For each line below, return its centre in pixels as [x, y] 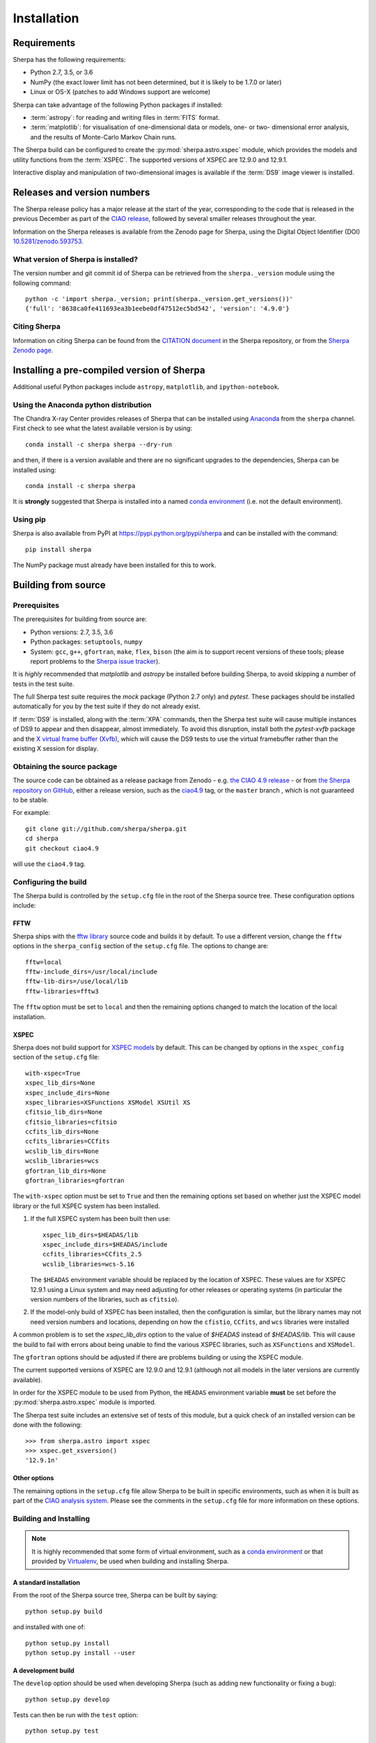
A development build [44, 1670]
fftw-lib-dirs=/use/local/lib [77, 982]
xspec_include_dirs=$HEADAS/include [105, 1245]
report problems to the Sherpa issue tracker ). [95, 661]
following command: [42, 283]
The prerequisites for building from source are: [80, 619]
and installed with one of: [49, 1627]
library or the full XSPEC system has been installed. [86, 1205]
